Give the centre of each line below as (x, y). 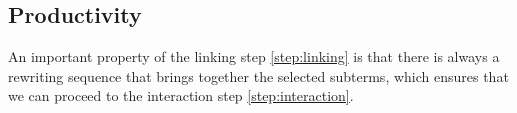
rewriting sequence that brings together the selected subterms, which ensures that (258, 75)
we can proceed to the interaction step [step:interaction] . (181, 95)
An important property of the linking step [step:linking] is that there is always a (254, 56)
